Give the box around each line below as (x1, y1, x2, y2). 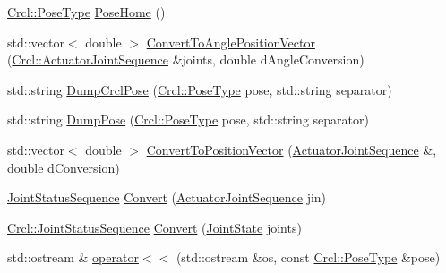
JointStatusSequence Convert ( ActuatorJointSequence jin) (7, 188, 327, 207)
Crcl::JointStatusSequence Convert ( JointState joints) (7, 218, 302, 236)
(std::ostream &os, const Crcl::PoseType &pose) (176, 248, 441, 267)
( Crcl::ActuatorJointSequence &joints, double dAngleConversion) (7, 50, 365, 69)
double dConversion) (7, 158, 120, 176)
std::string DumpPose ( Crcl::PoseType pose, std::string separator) (7, 110, 369, 129)
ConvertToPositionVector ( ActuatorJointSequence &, (146, 140, 437, 158)
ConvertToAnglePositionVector (146, 32, 315, 51)
